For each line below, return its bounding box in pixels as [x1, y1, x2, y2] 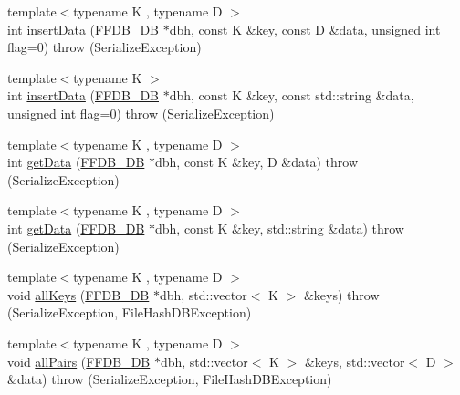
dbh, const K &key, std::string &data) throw [155, 218, 404, 237]
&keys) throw [303, 285, 380, 304]
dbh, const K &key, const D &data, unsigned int [169, 19, 441, 38]
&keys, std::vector [304, 351, 405, 370]
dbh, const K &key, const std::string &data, [169, 86, 414, 105]
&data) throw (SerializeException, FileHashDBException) [7, 369, 332, 389]
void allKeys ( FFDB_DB [7, 285, 150, 304]
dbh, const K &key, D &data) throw [155, 152, 358, 172]
